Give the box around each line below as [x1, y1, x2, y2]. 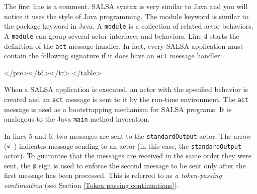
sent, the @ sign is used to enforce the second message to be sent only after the [4, 160, 246, 170]
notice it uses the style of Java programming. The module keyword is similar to [4, 11, 249, 21]
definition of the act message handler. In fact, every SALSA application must [4, 40, 243, 51]
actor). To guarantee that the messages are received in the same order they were [4, 150, 252, 161]
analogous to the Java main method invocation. [4, 114, 150, 124]
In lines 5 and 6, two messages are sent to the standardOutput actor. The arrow [4, 130, 251, 141]
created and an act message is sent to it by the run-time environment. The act [4, 94, 248, 104]
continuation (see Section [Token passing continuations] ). [4, 180, 179, 190]
